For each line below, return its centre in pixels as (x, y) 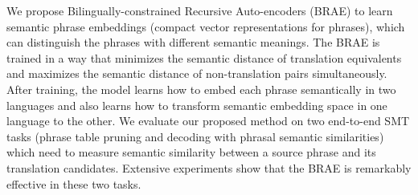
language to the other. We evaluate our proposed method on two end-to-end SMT (208, 121)
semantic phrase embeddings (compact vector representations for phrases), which (206, 26)
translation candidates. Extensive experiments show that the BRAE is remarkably (209, 167)
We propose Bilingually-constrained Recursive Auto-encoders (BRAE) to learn (200, 10)
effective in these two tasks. (74, 183)
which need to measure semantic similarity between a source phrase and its (191, 152)
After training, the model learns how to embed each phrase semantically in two (201, 89)
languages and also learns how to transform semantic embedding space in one (197, 105)
